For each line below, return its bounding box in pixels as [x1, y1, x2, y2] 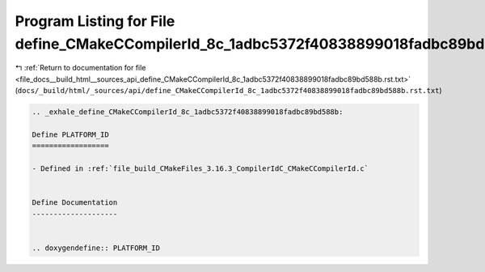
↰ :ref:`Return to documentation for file [15, 63, 146, 73]
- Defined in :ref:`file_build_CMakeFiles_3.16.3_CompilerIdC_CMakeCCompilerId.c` [32, 164, 369, 173]
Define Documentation [32, 198, 118, 207]
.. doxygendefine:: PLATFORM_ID [32, 243, 161, 253]
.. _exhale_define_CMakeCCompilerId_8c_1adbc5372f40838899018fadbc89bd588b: [32, 108, 344, 117]
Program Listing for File [15, 12, 175, 30]
